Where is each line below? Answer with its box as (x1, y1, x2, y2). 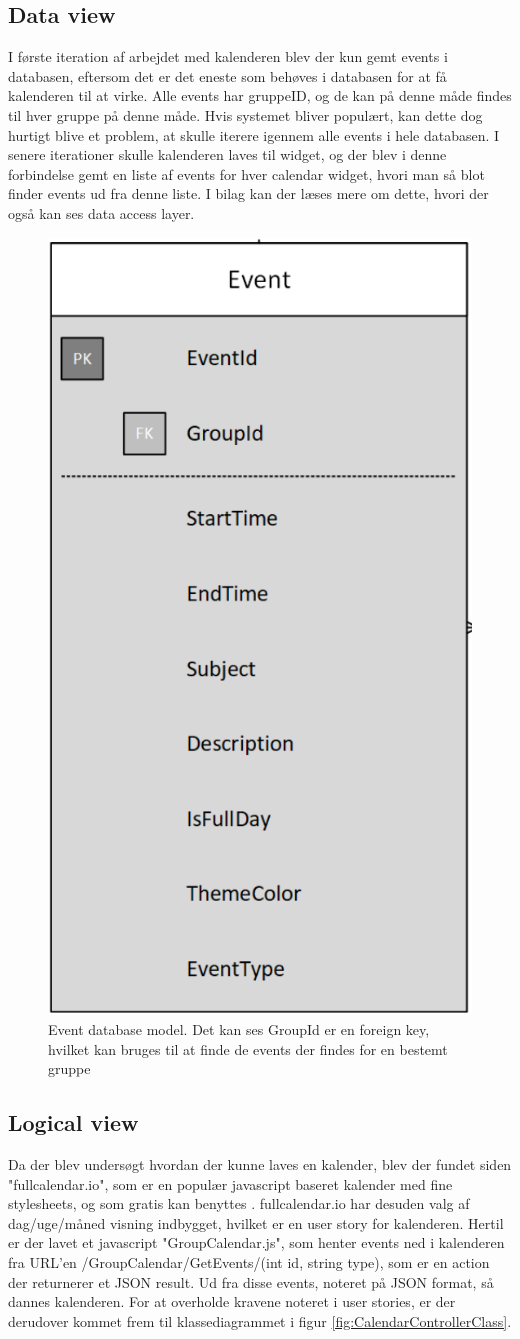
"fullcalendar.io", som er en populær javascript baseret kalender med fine (8, 1173, 453, 1194)
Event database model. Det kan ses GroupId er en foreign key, (48, 1019, 430, 1040)
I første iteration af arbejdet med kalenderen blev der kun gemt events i (8, 46, 448, 67)
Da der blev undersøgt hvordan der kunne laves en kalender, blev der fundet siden (8, 1154, 512, 1174)
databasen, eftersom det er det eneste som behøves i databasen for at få (8, 65, 447, 86)
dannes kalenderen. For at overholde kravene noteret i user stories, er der (8, 1291, 456, 1312)
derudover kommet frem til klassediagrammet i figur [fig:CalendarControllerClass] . (8, 1310, 512, 1331)
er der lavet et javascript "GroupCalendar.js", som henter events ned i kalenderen (8, 1232, 505, 1253)
